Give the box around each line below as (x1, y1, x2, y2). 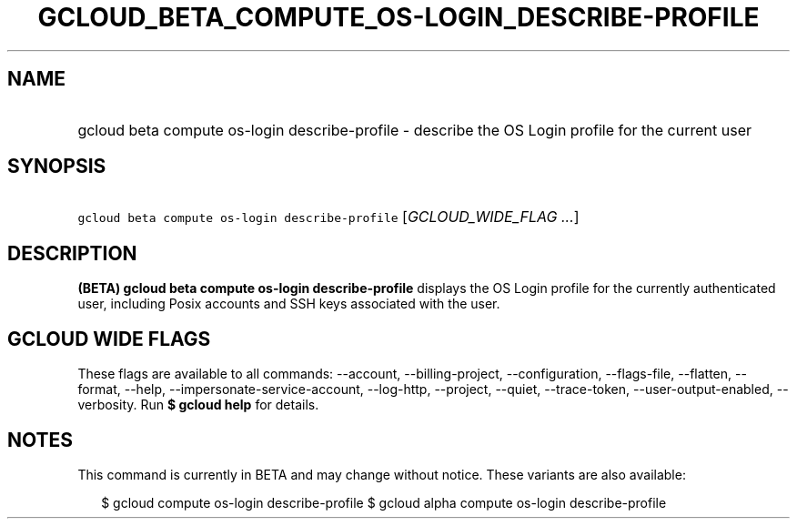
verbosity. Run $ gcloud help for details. (77, 397, 319, 413)
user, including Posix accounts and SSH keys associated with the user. (77, 296, 500, 312)
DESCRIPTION (7, 241, 137, 265)
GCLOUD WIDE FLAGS (7, 327, 211, 350)
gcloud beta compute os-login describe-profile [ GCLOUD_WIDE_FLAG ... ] (77, 207, 580, 227)
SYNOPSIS (7, 155, 106, 178)
